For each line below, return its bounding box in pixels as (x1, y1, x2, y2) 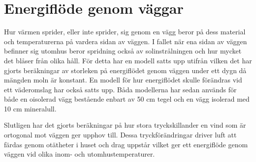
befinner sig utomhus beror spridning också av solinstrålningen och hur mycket (4, 46, 242, 56)
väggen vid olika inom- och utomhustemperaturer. (4, 149, 155, 159)
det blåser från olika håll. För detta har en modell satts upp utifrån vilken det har (4, 55, 252, 65)
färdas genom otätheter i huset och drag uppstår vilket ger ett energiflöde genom (4, 139, 248, 149)
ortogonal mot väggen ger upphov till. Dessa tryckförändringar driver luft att (4, 130, 237, 140)
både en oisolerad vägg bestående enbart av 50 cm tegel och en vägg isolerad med (4, 94, 250, 104)
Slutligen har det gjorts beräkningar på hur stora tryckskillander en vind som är (4, 120, 246, 130)
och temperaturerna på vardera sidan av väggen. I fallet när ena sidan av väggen (4, 36, 247, 46)
